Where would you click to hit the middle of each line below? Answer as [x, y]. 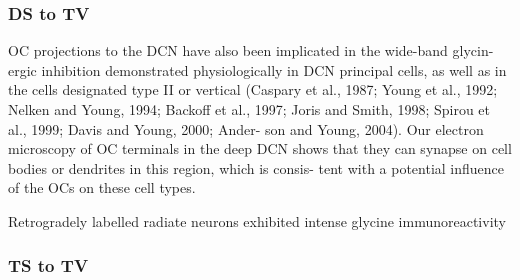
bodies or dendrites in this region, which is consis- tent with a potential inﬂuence [256, 167]
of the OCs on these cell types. [102, 187]
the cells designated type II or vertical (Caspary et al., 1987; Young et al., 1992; [253, 89]
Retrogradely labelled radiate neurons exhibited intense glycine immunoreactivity [257, 220]
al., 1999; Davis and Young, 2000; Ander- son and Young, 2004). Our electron [246, 128]
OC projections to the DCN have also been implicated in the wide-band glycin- [251, 50]
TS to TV [48, 265]
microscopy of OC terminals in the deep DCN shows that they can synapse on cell [260, 148]
